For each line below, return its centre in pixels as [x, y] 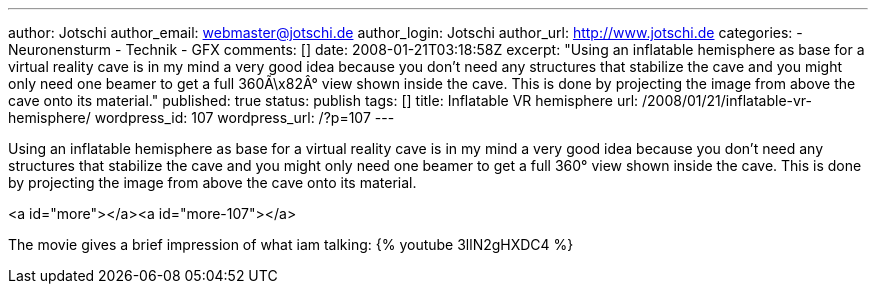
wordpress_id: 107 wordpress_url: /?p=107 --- [244, 117]
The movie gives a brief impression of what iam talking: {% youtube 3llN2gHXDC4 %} [291, 244]
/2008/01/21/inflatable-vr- [727, 100]
